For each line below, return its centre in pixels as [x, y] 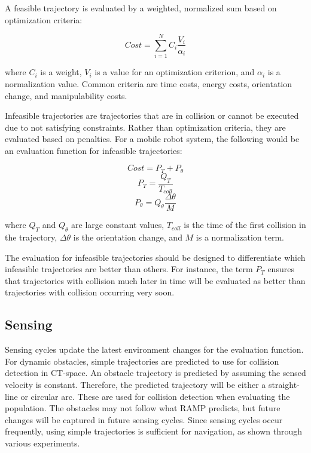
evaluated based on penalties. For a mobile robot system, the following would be [152, 139]
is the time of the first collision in [245, 225]
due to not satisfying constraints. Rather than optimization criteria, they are [145, 127]
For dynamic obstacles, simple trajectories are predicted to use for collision [142, 361]
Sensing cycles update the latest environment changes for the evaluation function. [154, 349]
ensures [281, 269]
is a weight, [61, 72]
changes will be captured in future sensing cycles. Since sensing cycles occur [144, 419]
